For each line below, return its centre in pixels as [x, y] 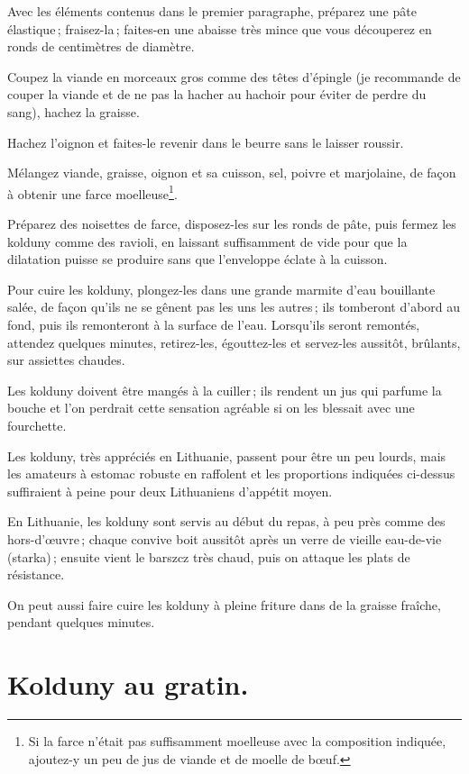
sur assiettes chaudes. [66, 360]
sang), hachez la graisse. [74, 111]
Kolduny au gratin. [128, 684]
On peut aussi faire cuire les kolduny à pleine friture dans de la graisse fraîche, [224, 604]
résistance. [36, 574]
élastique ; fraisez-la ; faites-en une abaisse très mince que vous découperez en [220, 28]
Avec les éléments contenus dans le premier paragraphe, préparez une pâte [212, 11]
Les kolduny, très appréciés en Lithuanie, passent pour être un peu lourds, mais [227, 455]
